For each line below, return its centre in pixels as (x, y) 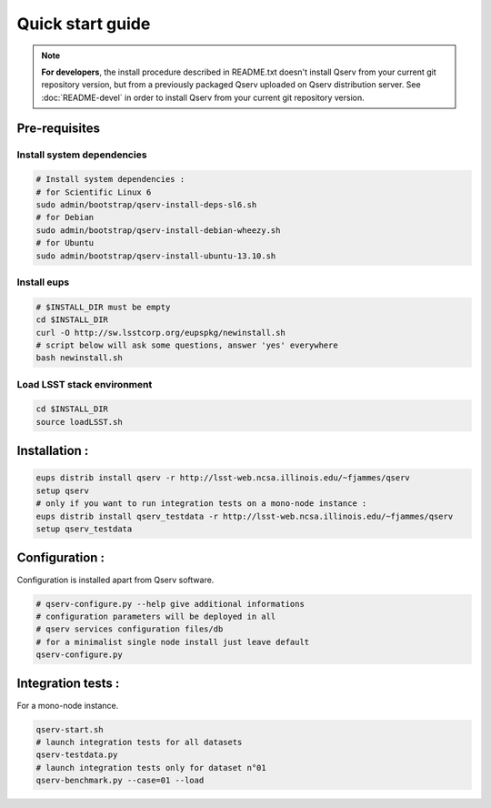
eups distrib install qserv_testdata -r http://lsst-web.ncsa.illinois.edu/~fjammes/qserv (245, 516)
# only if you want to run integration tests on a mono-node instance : (201, 504)
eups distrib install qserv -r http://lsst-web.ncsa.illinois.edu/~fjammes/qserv (223, 478)
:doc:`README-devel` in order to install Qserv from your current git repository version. (203, 97)
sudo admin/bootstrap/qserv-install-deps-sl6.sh (146, 205)
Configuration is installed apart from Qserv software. (115, 580)
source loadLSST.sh (79, 422)
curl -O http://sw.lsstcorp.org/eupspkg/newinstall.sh (160, 333)
